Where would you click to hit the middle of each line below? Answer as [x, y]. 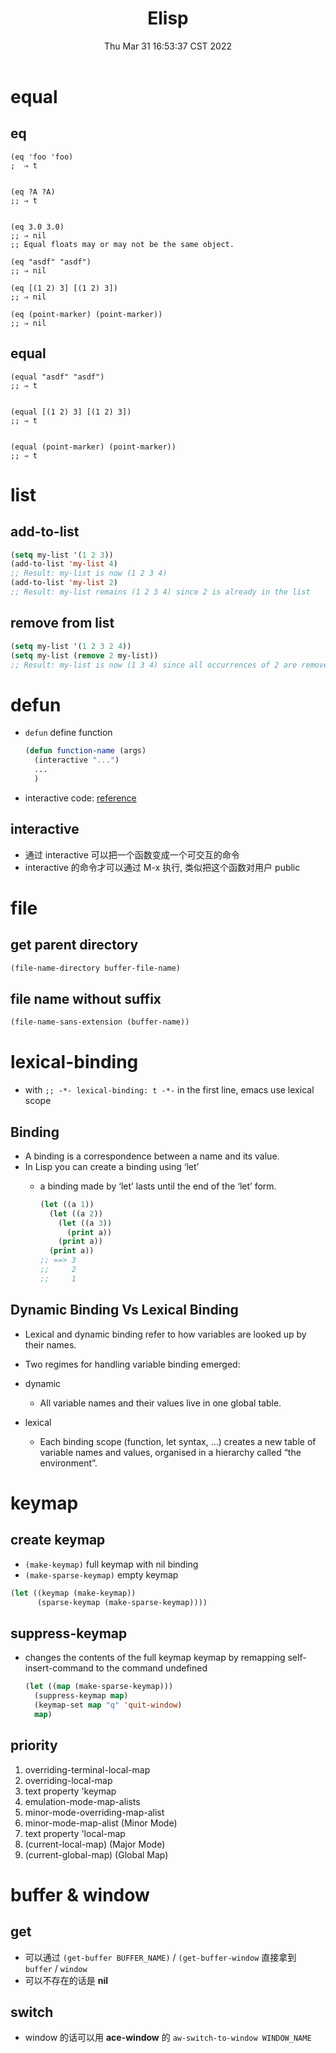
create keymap [58, 1540]
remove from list [62, 623]
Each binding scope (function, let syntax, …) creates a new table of [178, 1441]
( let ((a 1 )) [67, 1204]
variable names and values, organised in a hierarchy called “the [170, 1452]
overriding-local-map [68, 1780]
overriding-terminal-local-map [87, 1769]
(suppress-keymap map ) [81, 1696]
